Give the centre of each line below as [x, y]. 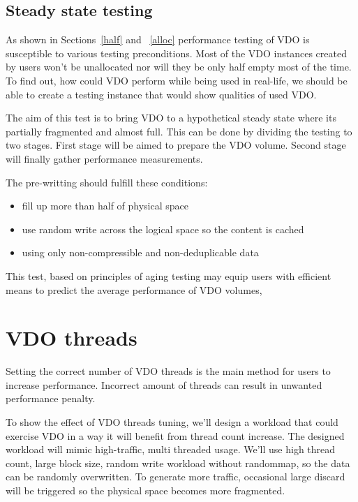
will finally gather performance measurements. [104, 158]
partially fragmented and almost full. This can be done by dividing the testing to [179, 131]
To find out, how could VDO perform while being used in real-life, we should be [177, 80]
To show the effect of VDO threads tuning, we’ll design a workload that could [172, 422]
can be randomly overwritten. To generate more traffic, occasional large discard [176, 477]
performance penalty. [51, 398]
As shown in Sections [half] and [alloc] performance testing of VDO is [158, 39]
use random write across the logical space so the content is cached [163, 229]
